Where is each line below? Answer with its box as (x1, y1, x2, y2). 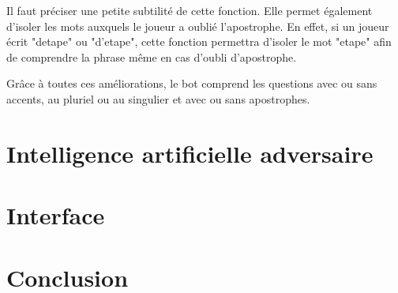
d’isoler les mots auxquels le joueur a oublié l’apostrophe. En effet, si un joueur (6, 17, 389, 34)
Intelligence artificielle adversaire (6, 137, 374, 169)
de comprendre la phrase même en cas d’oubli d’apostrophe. (6, 48, 297, 65)
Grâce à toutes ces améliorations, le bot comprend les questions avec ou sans (6, 75, 377, 92)
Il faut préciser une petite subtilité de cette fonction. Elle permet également (6, 2, 373, 18)
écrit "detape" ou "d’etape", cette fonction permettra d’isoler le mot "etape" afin (6, 33, 392, 50)
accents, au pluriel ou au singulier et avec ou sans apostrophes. (6, 90, 310, 107)
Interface (6, 199, 105, 231)
